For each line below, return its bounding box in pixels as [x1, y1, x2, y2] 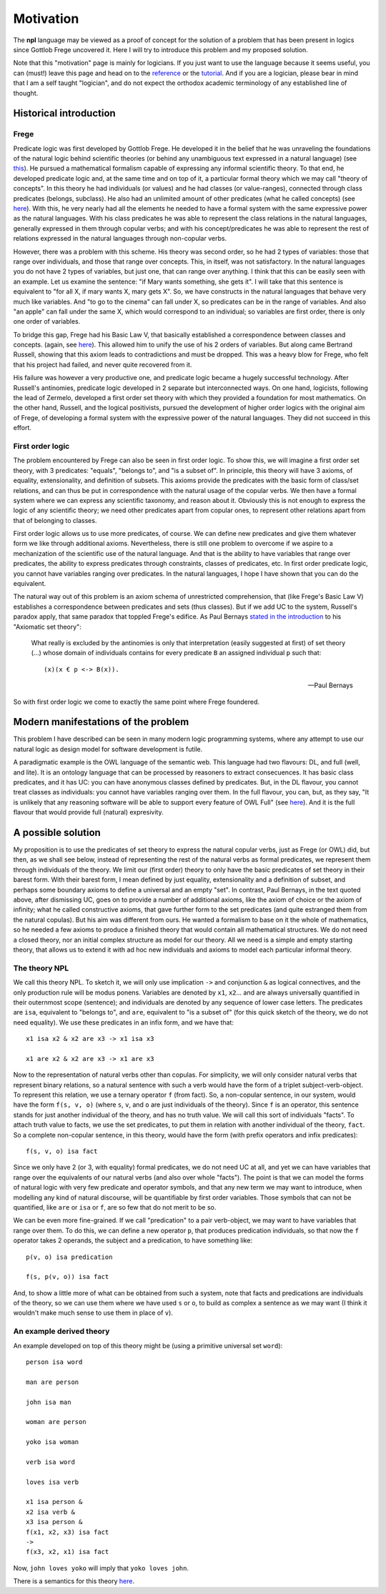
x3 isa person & [26, 1518, 83, 1526]
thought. [13, 89, 39, 97]
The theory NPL [13, 963, 69, 973]
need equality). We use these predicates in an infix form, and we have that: [13, 1018, 234, 1027]
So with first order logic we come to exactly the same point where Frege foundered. [13, 697, 260, 706]
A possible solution [13, 827, 102, 839]
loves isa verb [26, 1478, 79, 1486]
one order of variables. [13, 317, 81, 326]
